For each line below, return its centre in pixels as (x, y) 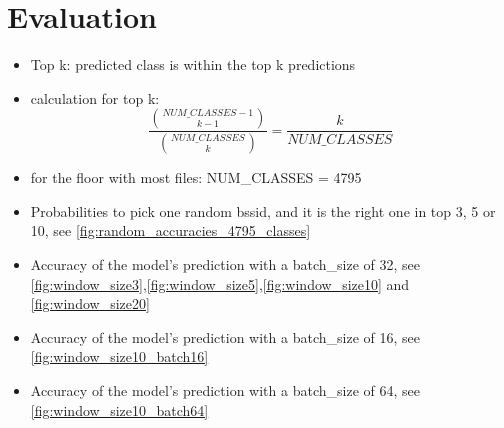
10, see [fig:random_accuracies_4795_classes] (170, 230)
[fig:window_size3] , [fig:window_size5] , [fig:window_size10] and (220, 283)
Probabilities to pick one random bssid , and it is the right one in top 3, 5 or (263, 210)
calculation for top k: (95, 97)
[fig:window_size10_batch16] (119, 356)
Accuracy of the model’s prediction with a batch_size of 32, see (225, 263)
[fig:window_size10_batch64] (119, 409)
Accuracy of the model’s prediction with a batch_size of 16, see (225, 336)
